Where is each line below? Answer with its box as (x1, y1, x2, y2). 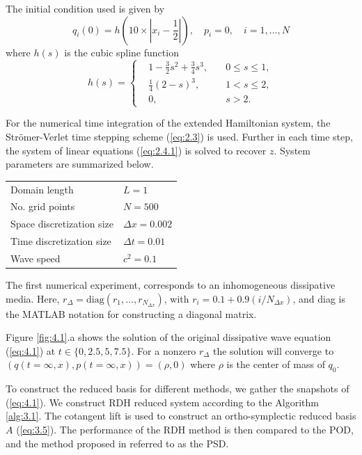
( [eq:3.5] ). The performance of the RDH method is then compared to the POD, (16, 422, 354, 436)
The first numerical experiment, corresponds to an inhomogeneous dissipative (6, 278, 336, 292)
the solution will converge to (212, 343, 334, 358)
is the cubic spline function (64, 45, 179, 59)
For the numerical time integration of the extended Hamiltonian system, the (6, 115, 331, 130)
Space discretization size (10, 216, 113, 231)
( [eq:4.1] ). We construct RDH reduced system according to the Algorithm (6, 394, 319, 409)
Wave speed (10, 250, 61, 265)
